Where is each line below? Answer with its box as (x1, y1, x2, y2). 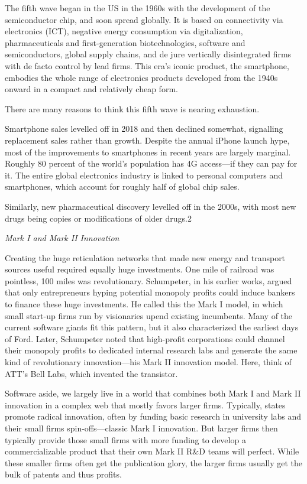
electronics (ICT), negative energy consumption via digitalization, (5, 25, 243, 37)
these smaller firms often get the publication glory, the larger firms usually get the (5, 456, 303, 469)
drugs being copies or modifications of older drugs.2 (5, 212, 192, 224)
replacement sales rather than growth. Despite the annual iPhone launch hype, (5, 134, 290, 146)
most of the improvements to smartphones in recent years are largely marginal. (5, 145, 291, 158)
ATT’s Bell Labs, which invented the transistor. (5, 367, 178, 379)
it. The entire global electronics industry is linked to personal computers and (5, 168, 283, 181)
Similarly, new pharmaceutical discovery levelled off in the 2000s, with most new (5, 200, 296, 212)
